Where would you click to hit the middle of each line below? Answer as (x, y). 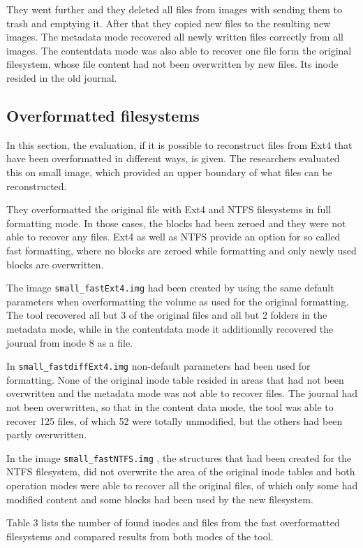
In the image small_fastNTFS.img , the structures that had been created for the (179, 457)
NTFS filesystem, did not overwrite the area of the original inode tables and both (181, 471)
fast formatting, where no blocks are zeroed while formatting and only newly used (181, 250)
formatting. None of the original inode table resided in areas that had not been (175, 379)
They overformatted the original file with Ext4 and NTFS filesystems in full (169, 209)
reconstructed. (37, 186)
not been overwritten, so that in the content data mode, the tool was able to (170, 406)
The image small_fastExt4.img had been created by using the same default (170, 288)
